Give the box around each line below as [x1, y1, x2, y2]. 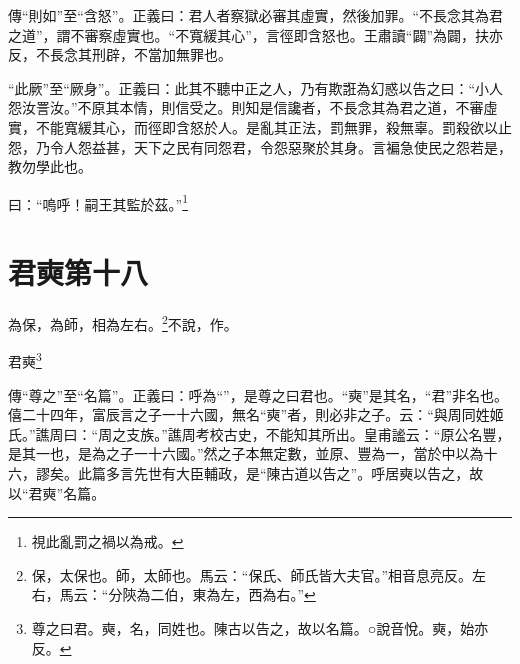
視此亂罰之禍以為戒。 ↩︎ [31, 531, 184, 552]
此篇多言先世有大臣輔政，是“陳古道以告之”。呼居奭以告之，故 [77, 463, 484, 483]
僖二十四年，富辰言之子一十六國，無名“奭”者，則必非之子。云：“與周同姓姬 [8, 404, 504, 425]
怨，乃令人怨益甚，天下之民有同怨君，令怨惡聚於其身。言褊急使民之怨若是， [8, 136, 512, 157]
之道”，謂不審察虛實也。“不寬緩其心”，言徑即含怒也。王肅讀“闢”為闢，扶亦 [8, 24, 504, 45]
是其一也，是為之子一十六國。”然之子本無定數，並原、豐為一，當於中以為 [8, 443, 484, 464]
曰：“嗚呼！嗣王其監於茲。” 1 [8, 190, 189, 214]
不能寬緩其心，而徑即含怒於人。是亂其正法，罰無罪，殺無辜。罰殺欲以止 [35, 116, 512, 137]
